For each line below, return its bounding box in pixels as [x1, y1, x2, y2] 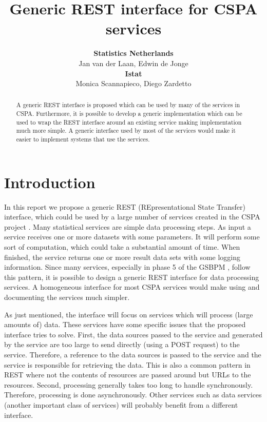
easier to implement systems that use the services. [16, 135, 150, 144]
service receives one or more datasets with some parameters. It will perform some [4, 231, 260, 242]
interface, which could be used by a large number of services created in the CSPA [4, 211, 260, 222]
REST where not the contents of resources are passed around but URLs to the [4, 369, 251, 380]
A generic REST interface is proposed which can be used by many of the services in [16, 101, 240, 109]
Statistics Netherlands [93, 48, 174, 58]
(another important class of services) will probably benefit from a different [4, 399, 238, 410]
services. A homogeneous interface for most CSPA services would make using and [4, 282, 260, 292]
